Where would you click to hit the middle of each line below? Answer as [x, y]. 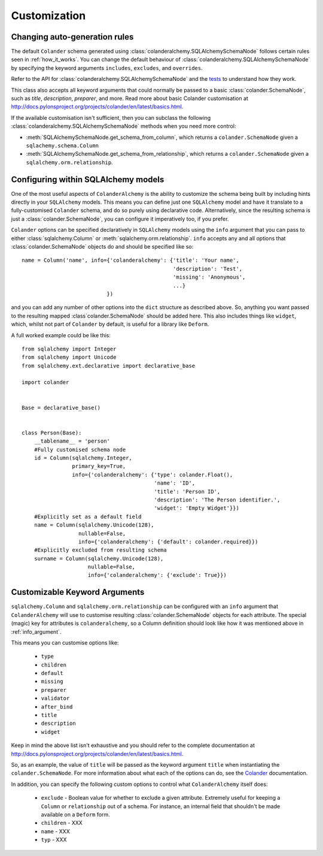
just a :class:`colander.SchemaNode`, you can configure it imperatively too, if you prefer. [120, 219]
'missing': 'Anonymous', [209, 277]
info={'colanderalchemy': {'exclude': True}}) [157, 575]
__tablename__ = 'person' [72, 441]
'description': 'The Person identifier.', [217, 500]
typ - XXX [54, 840]
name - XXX [55, 831]
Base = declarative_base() [61, 408]
